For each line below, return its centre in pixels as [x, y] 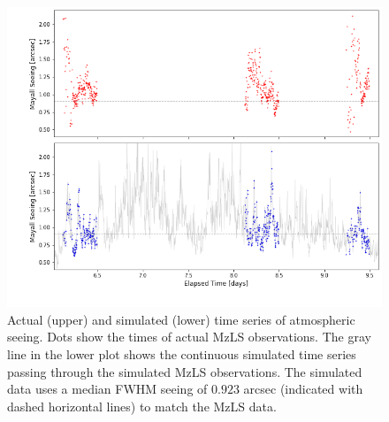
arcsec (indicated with [303, 389]
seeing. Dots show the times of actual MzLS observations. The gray [189, 337]
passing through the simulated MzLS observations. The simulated [185, 371]
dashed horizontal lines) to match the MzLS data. [142, 406]
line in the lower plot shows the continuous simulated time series [182, 353]
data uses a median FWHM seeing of [107, 389]
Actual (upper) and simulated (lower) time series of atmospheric [181, 319]
